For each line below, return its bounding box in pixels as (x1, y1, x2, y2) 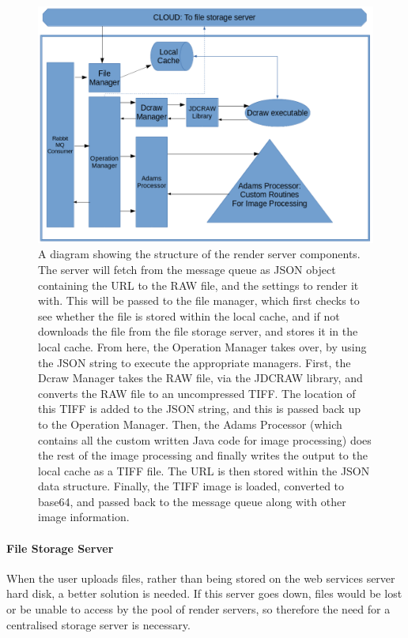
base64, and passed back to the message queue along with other (38, 493, 346, 509)
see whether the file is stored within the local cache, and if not (38, 307, 340, 324)
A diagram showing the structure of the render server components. (38, 246, 361, 262)
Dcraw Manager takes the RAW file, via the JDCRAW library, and (38, 370, 363, 386)
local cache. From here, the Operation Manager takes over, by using (38, 338, 367, 355)
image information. (38, 509, 130, 525)
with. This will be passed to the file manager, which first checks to (38, 292, 360, 309)
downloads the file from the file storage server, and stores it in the (38, 323, 358, 340)
